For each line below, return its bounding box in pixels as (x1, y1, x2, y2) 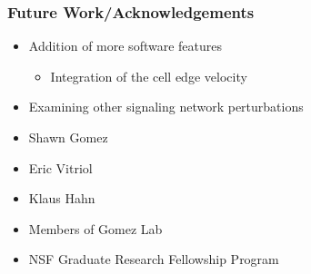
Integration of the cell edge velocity (50, 66, 247, 85)
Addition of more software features (28, 36, 223, 55)
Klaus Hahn (28, 189, 95, 208)
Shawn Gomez (28, 128, 108, 146)
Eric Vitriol (28, 158, 93, 177)
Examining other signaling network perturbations (28, 97, 304, 116)
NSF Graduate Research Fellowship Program (28, 250, 279, 269)
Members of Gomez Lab (28, 219, 163, 238)
